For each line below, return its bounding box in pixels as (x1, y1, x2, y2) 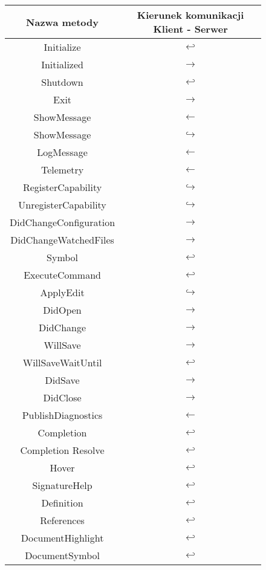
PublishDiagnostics (22, 408, 103, 422)
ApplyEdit (40, 285, 85, 299)
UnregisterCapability (18, 198, 106, 212)
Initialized (41, 57, 83, 71)
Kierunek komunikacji (137, 8, 244, 22)
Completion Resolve (20, 443, 105, 457)
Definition (41, 496, 83, 510)
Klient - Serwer (153, 22, 228, 36)
